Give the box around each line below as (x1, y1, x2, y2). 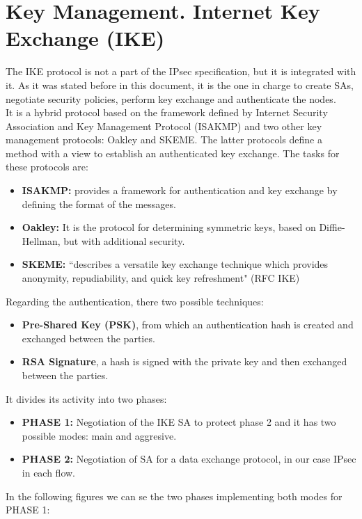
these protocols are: (6, 159, 88, 174)
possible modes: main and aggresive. (22, 428, 177, 442)
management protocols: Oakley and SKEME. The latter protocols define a (6, 132, 322, 147)
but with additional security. (63, 233, 185, 248)
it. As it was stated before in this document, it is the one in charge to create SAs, (6, 77, 354, 92)
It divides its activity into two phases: (6, 391, 167, 406)
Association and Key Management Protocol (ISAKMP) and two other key (6, 118, 322, 133)
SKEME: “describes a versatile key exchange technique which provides (22, 257, 329, 271)
